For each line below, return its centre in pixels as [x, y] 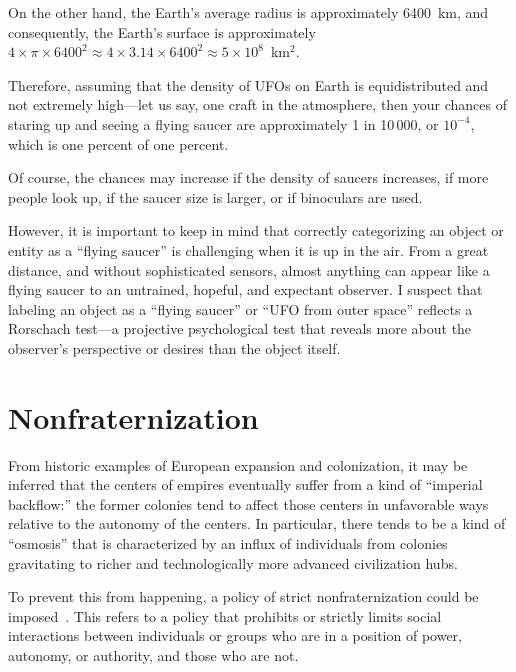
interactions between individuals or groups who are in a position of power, [235, 635]
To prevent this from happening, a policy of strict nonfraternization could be [243, 596]
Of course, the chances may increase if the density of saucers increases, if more [248, 177]
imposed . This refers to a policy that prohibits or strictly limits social [225, 615]
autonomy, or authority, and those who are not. [153, 654]
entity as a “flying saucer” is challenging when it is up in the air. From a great [248, 249]
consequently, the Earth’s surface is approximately [162, 31]
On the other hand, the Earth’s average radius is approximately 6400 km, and [248, 12]
